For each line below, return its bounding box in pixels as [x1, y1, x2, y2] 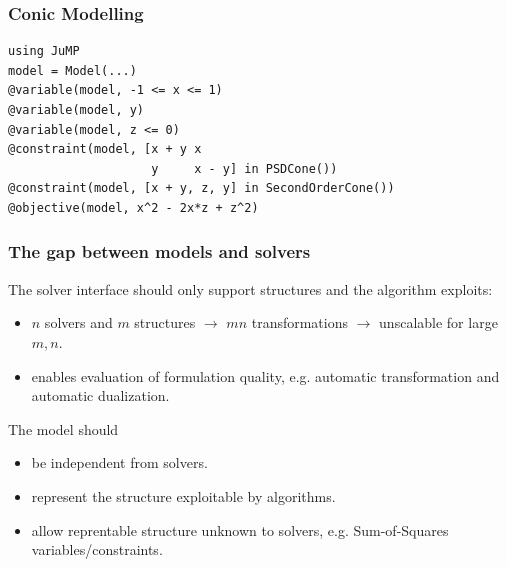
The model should [8, 418, 119, 439]
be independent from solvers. [31, 452, 208, 473]
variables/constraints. [31, 539, 163, 560]
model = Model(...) [8, 63, 137, 78]
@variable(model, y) [8, 103, 145, 117]
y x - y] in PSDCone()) [151, 161, 338, 176]
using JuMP [8, 44, 80, 59]
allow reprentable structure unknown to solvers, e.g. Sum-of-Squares [31, 519, 449, 540]
